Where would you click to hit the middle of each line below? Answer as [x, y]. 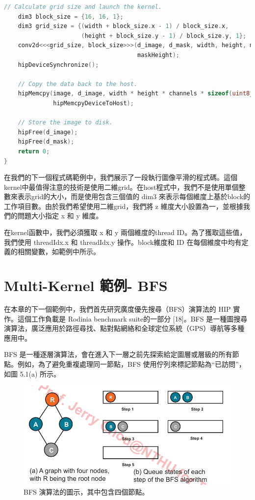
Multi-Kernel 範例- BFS [86, 285]
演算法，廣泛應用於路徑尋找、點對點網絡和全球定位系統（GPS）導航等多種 [124, 328]
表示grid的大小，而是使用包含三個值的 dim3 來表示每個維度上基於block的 [134, 196]
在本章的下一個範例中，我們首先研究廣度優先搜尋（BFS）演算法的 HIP [117, 309]
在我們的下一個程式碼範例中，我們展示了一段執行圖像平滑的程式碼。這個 [121, 177]
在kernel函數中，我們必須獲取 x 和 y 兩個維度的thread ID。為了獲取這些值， [125, 232]
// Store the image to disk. [65, 123]
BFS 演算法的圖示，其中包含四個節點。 [86, 491]
